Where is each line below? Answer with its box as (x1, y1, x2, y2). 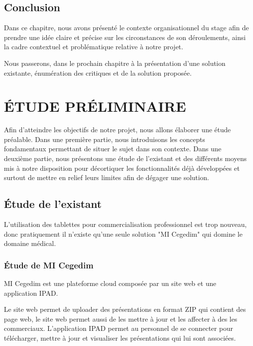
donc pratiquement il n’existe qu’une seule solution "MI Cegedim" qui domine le (4, 228, 243, 239)
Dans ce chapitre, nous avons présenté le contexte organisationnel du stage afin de (4, 22, 249, 33)
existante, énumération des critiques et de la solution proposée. (4, 67, 192, 78)
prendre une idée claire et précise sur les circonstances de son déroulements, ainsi (4, 32, 246, 42)
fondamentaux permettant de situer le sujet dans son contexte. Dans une (4, 143, 221, 154)
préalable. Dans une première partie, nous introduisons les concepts (4, 134, 205, 144)
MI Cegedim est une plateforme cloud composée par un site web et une (4, 278, 216, 288)
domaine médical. (4, 238, 56, 248)
